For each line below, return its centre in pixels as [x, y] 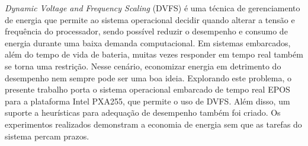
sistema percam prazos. [47, 136]
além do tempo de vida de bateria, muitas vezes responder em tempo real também [154, 54]
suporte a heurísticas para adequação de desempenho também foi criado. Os [143, 112]
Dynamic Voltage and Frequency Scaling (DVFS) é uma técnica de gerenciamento [153, 8]
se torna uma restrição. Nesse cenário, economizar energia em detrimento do [143, 66]
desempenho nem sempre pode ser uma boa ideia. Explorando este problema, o [148, 77]
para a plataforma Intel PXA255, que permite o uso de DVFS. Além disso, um [147, 101]
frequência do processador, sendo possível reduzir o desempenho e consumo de [146, 31]
